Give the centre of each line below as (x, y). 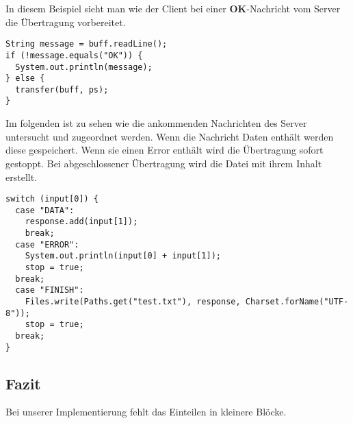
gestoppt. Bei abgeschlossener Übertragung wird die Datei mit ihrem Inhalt (164, 163)
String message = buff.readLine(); (87, 44)
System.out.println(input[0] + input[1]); (123, 256)
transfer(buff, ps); (62, 89)
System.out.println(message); (84, 67)
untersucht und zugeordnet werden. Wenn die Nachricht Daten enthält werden (170, 136)
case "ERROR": (47, 244)
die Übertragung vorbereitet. (66, 22)
